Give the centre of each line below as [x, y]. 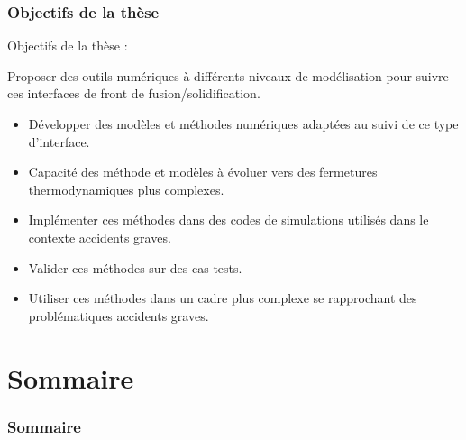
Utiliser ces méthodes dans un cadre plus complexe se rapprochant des [223, 298]
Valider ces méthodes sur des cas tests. [135, 267]
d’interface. [59, 141]
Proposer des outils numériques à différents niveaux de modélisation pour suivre [228, 75]
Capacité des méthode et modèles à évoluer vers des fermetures [203, 172]
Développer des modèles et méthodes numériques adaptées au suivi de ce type [243, 124]
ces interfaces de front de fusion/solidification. [134, 93]
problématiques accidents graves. [119, 315]
